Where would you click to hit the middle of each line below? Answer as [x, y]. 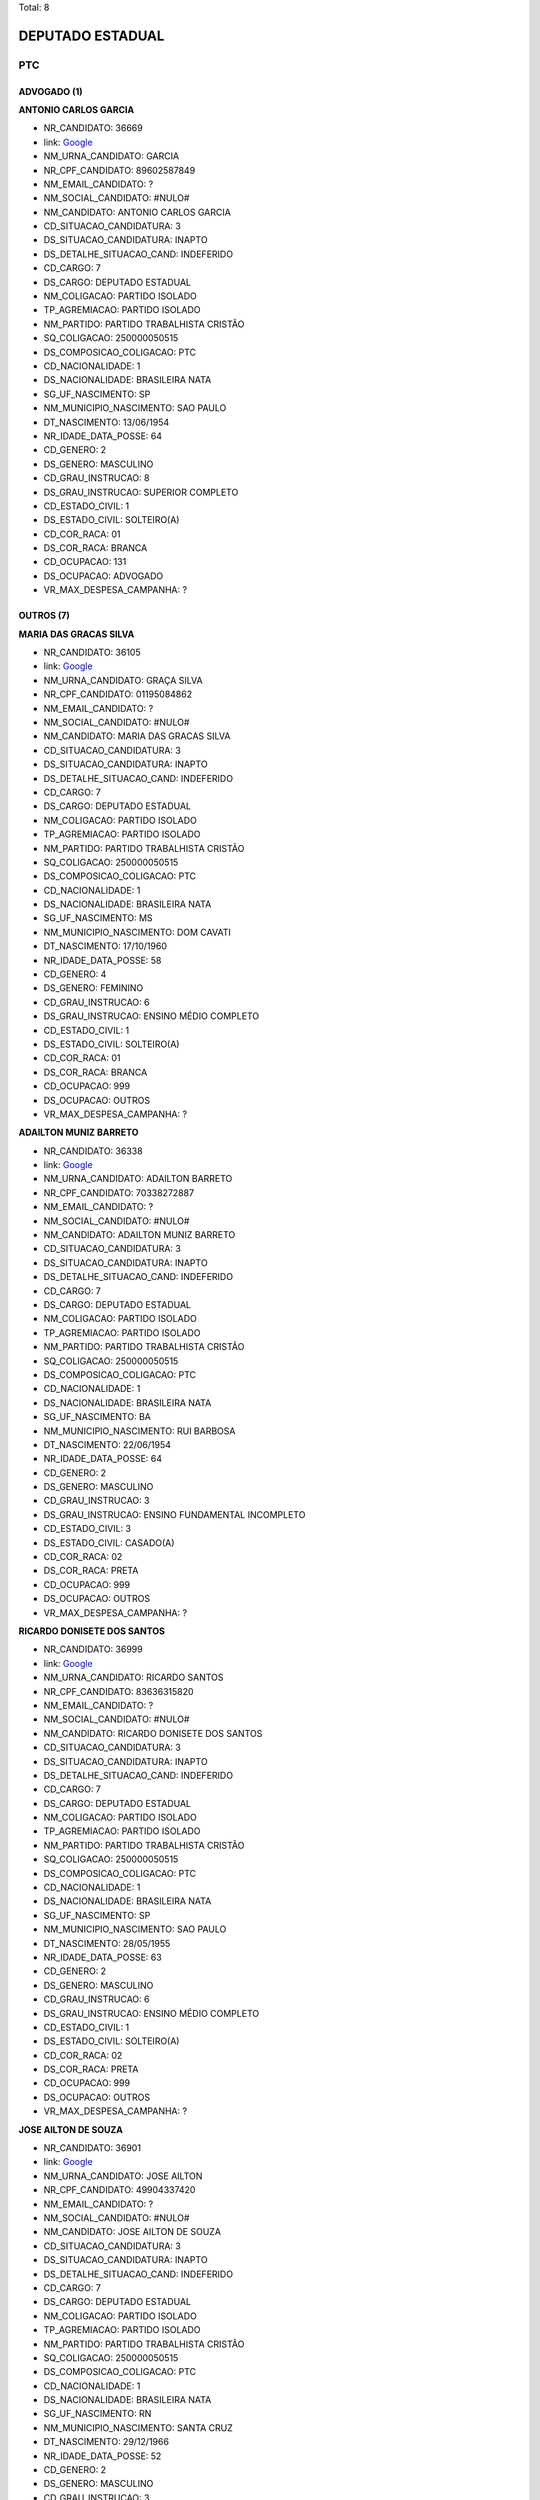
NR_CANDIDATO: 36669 [93, 128]
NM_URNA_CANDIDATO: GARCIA [111, 156]
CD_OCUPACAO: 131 [85, 562]
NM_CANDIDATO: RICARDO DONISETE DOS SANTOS [153, 1733]
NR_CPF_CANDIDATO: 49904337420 [119, 2190]
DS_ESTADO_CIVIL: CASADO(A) [109, 1542]
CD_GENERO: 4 [75, 974]
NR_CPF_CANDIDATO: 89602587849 [119, 170]
